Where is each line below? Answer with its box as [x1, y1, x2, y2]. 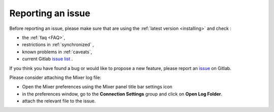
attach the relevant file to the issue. [22, 98, 96, 104]
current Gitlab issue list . [22, 56, 73, 62]
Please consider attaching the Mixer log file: [9, 74, 101, 81]
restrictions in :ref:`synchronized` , [22, 42, 94, 48]
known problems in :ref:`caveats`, [22, 49, 92, 55]
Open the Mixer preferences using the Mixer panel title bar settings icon [22, 84, 173, 90]
